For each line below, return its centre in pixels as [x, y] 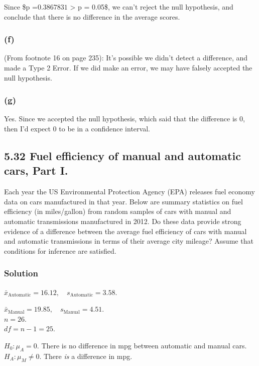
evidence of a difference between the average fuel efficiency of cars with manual [125, 231]
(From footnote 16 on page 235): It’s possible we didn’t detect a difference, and [126, 58]
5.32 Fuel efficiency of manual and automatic [122, 155]
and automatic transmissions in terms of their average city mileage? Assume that [129, 241]
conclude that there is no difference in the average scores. [92, 16]
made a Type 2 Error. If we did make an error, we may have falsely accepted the [128, 67]
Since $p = [21, 7]
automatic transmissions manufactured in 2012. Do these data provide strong [123, 221]
